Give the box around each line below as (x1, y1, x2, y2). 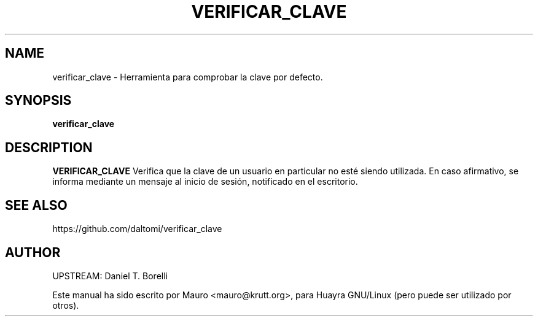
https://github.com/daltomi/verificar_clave (52, 223, 222, 234)
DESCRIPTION (5, 139, 93, 155)
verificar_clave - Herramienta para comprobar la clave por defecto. (52, 71, 323, 82)
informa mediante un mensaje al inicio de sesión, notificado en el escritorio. (52, 176, 358, 187)
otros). (52, 300, 79, 311)
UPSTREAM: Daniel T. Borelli (52, 270, 168, 281)
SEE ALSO (5, 197, 68, 213)
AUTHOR (5, 244, 61, 260)
